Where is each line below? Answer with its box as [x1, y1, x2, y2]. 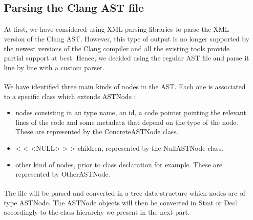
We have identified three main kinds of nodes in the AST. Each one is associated [4, 81, 246, 91]
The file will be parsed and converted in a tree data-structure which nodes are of [4, 188, 245, 198]
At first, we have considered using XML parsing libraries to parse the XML [4, 24, 229, 34]
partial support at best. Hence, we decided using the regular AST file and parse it [4, 53, 249, 63]
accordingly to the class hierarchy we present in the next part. [4, 207, 190, 217]
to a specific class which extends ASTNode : [4, 91, 136, 101]
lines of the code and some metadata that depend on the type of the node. [15, 117, 238, 127]
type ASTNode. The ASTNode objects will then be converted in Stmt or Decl [4, 197, 237, 207]
